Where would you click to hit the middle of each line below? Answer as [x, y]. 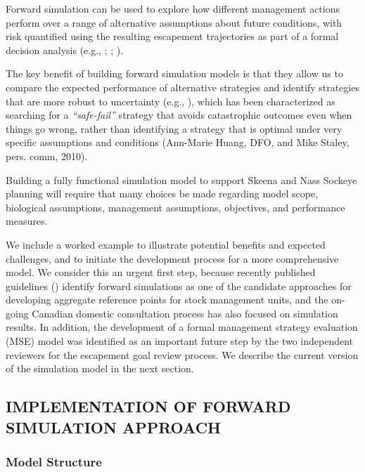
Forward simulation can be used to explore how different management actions [173, 8]
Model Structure [54, 461]
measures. [27, 221]
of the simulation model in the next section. [100, 368]
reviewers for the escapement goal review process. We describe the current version [182, 354]
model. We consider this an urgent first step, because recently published [161, 272]
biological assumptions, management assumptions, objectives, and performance [175, 207]
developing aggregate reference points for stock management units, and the [167, 300]
